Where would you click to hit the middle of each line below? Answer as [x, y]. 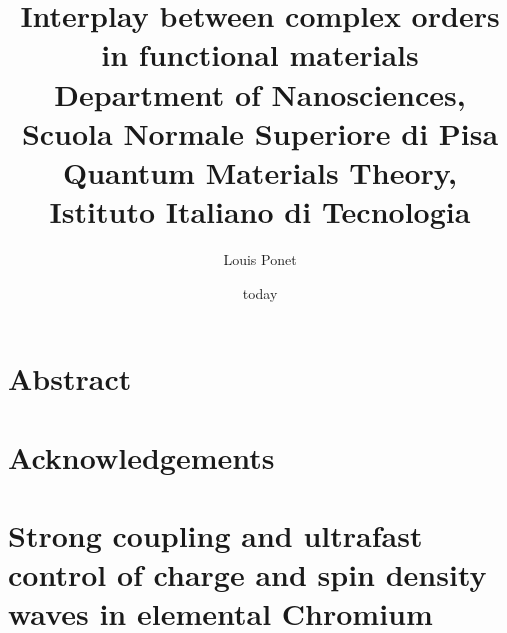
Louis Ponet [260, 259]
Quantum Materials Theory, [260, 171]
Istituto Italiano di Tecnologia [260, 211]
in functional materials [260, 54]
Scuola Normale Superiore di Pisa [260, 132]
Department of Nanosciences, [260, 93]
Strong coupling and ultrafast [215, 535]
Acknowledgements [141, 456]
